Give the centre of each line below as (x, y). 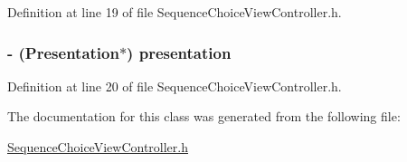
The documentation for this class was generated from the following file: (204, 116)
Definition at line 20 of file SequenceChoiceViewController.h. (175, 86)
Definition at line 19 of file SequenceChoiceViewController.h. (175, 12)
